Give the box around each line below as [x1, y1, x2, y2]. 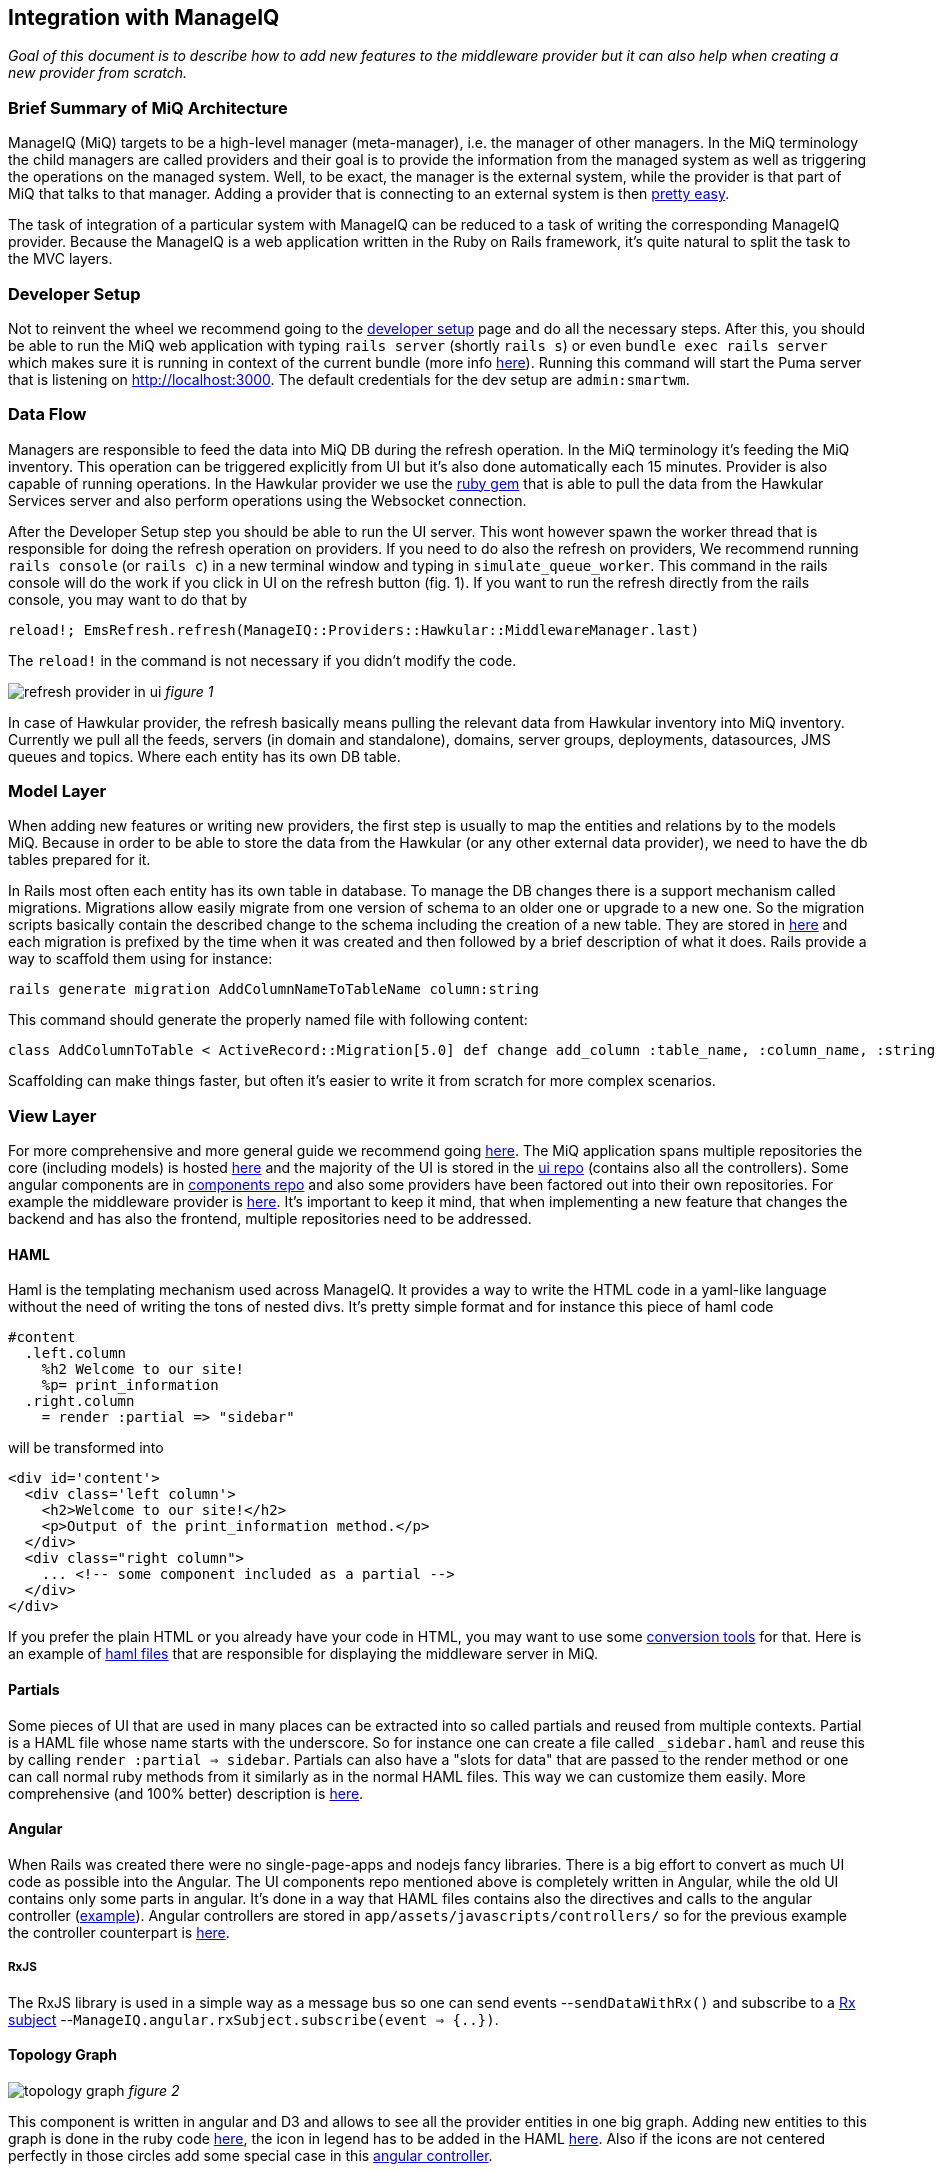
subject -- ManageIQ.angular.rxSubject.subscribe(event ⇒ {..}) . [8, 2010, 499, 2028]
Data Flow [8, 404, 87, 425]
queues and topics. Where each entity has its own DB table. [8, 747, 401, 765]
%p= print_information [41, 1377, 219, 1394]
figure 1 [165, 682, 214, 700]
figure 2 [128, 2081, 180, 2099]
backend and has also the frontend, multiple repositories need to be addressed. [8, 1210, 532, 1228]
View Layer [8, 1105, 97, 1126]
